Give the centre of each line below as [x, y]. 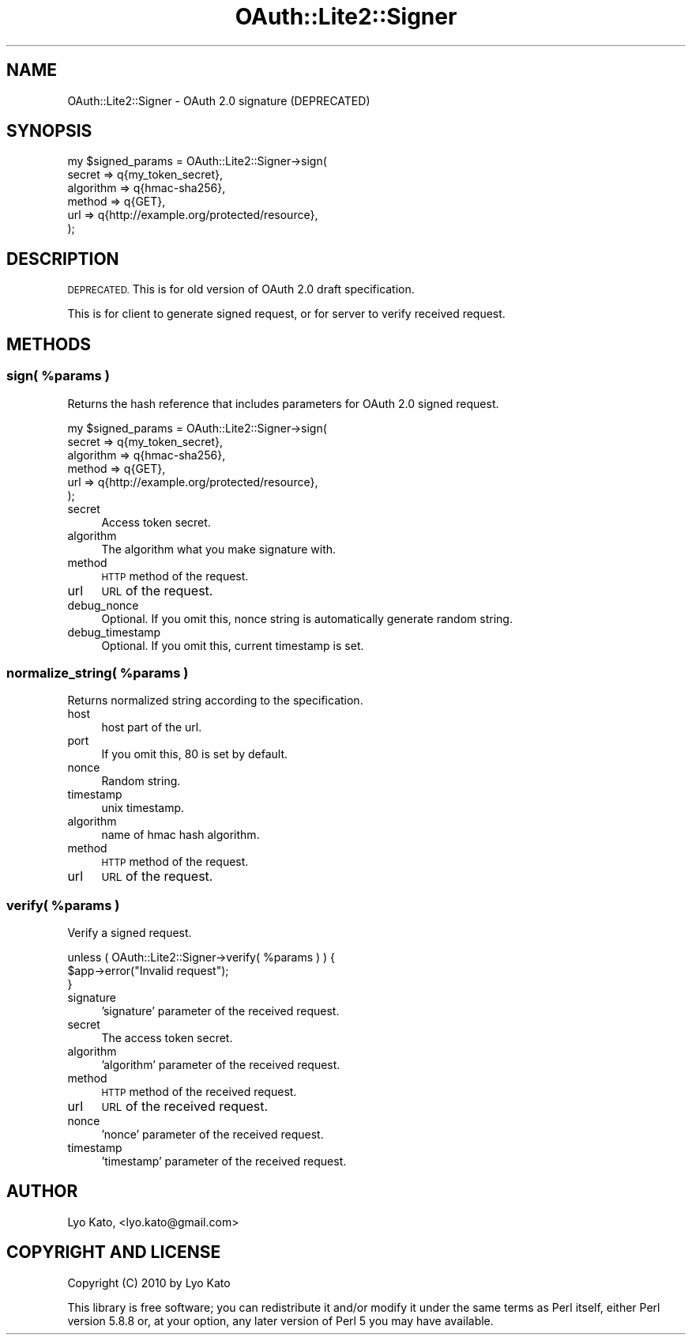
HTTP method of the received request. [199, 1092]
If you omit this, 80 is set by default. [195, 754]
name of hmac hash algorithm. [181, 835]
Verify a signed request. [130, 933]
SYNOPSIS [49, 131]
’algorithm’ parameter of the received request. [221, 1065]
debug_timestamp [114, 632]
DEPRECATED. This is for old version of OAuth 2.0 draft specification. [241, 289]
